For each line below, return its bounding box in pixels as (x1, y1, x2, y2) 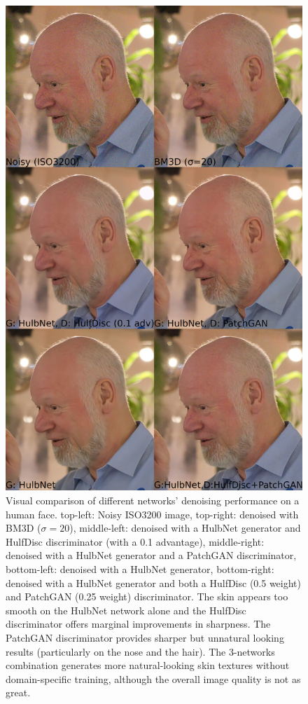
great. (6, 685, 31, 700)
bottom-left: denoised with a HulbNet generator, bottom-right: (6, 562, 274, 577)
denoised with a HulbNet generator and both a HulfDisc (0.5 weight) (6, 575, 302, 590)
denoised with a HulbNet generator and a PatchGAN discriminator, (6, 548, 297, 562)
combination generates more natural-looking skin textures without (6, 658, 290, 672)
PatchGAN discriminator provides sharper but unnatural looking (6, 630, 284, 644)
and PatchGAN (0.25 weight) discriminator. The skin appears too (6, 589, 288, 604)
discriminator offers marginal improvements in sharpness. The (6, 616, 271, 631)
